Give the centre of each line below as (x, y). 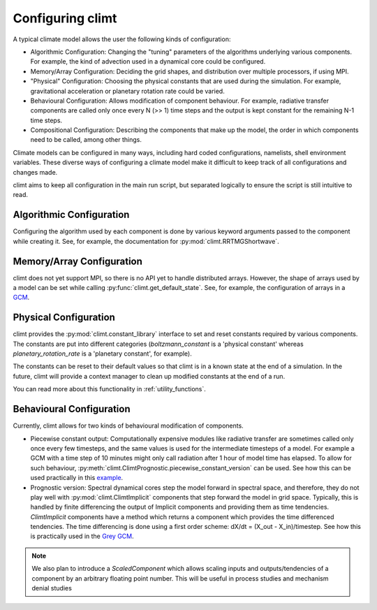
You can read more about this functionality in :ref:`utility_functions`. (109, 389)
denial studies (52, 588)
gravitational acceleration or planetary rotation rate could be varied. (127, 91)
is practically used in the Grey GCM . (82, 536)
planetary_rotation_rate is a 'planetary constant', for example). (102, 354)
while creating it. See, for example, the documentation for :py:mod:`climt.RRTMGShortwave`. (146, 241)
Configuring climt (65, 18)
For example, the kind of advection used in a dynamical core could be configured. (148, 61)
